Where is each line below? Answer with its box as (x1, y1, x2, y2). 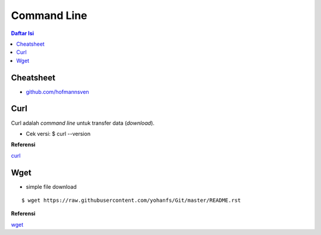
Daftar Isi (11, 30, 34, 37)
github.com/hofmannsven (26, 88, 89, 95)
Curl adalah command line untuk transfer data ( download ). (11, 119, 155, 126)
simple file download (26, 183, 77, 190)
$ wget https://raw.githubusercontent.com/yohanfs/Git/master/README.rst (21, 197, 241, 204)
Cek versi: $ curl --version (26, 130, 91, 137)
